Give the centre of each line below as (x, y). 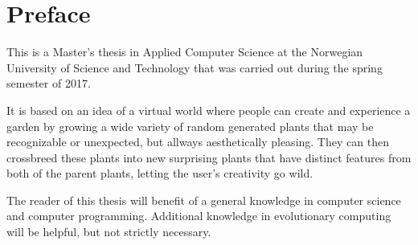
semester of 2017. (49, 83)
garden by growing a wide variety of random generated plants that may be (190, 126)
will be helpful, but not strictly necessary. (109, 232)
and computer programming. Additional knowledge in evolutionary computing (199, 216)
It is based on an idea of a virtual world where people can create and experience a (209, 110)
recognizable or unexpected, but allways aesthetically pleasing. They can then (198, 142)
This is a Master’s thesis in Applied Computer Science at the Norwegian (185, 52)
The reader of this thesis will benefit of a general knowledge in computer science (204, 200)
